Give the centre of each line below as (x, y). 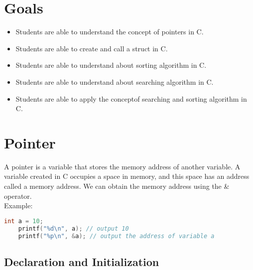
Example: (18, 205)
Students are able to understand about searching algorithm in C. (115, 81)
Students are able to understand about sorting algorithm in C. (111, 65)
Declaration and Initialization (82, 261)
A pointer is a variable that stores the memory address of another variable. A (122, 166)
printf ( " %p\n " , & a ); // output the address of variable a (116, 236)
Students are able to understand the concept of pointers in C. (110, 32)
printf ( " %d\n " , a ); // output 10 (73, 228)
